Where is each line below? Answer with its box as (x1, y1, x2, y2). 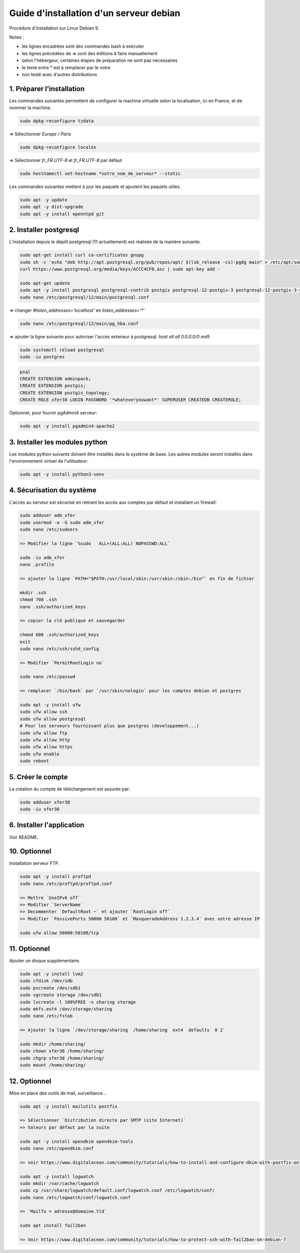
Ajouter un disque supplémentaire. (9, 958, 80, 964)
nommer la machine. (9, 105, 52, 111)
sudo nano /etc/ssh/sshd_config (19, 646, 99, 652)
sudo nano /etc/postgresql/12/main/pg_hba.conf (19, 321, 138, 326)
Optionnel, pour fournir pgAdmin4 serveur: (9, 410, 97, 416)
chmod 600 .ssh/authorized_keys (19, 632, 99, 638)
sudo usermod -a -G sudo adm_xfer (19, 519, 104, 525)
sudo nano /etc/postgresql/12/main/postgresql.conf (19, 294, 149, 300)
